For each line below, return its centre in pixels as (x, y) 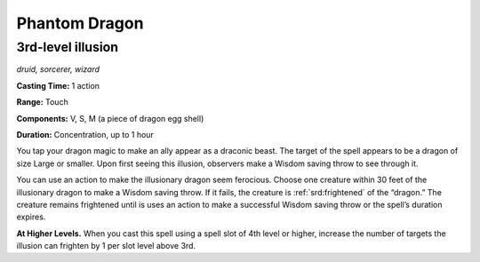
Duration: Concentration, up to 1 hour (85, 134)
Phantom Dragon (80, 23)
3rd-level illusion (68, 47)
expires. (31, 217)
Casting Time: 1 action (58, 85)
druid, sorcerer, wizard (58, 69)
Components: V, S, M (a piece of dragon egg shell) (110, 118)
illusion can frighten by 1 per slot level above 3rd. (106, 246)
